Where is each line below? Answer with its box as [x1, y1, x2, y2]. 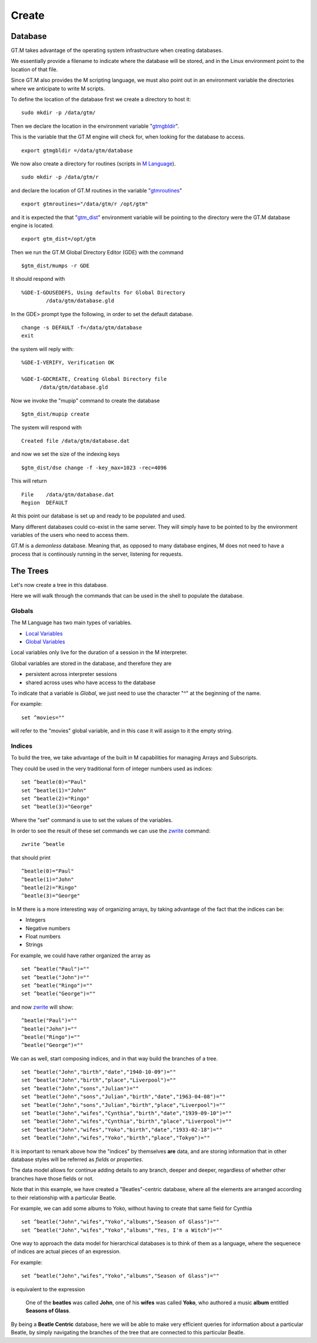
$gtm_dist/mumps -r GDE [21, 263, 90, 269]
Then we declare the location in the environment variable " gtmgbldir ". [11, 122, 179, 130]
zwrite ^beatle [21, 841, 65, 848]
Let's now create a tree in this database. [11, 581, 108, 588]
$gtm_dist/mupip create [21, 411, 90, 417]
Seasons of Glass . [25, 1307, 70, 1314]
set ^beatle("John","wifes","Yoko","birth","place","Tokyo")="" [21, 1135, 211, 1142]
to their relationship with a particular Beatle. [11, 1194, 117, 1201]
